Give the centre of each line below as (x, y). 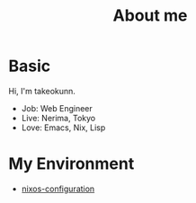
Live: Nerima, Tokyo (58, 118)
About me (150, 16)
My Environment (71, 164)
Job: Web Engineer (57, 108)
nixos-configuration (58, 189)
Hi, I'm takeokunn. (42, 91)
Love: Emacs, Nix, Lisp (63, 128)
